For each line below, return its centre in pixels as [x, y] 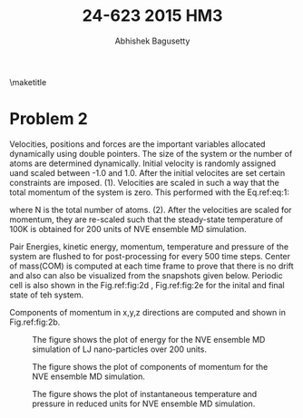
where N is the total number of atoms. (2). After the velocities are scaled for [151, 209]
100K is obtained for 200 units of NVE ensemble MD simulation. [128, 228]
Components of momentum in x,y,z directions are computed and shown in [148, 312]
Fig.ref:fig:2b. [35, 322]
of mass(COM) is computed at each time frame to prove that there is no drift [151, 266]
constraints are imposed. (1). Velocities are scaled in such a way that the [144, 182]
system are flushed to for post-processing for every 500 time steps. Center [150, 256]
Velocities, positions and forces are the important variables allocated [137, 144]
